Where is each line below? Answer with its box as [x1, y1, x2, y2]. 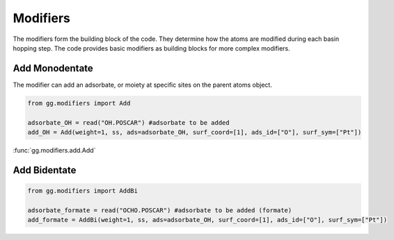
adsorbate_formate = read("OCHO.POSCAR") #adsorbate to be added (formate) [27, 206, 292, 214]
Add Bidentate [13, 164, 77, 176]
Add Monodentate [13, 62, 93, 74]
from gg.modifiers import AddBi [27, 187, 139, 194]
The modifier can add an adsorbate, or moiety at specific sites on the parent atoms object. [13, 80, 273, 89]
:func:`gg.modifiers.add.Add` [13, 146, 96, 154]
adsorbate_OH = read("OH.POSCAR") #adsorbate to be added [27, 119, 230, 126]
